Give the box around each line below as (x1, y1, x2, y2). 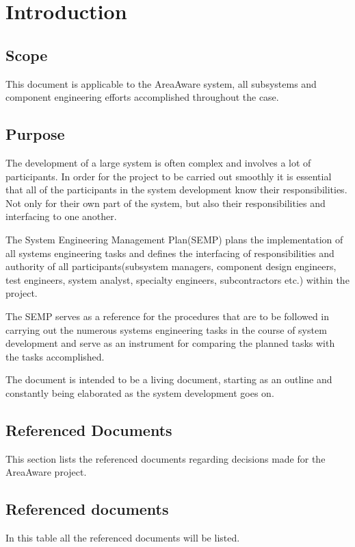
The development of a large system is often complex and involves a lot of (5, 155, 311, 169)
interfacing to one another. (5, 209, 117, 223)
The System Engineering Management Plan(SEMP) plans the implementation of (5, 232, 343, 246)
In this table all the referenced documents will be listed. (5, 531, 240, 545)
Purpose (5, 123, 65, 145)
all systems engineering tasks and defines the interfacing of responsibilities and (5, 245, 334, 260)
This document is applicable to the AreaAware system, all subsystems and (5, 76, 317, 90)
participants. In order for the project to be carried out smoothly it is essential (5, 169, 332, 183)
